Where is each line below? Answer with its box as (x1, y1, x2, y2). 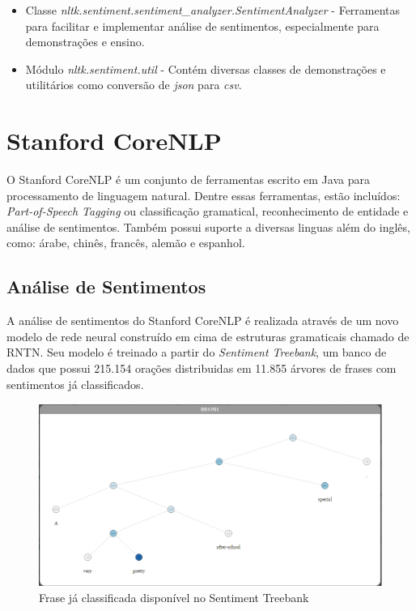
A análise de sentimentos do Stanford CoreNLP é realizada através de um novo (6, 312, 399, 329)
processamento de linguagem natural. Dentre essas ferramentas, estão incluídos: (6, 186, 401, 203)
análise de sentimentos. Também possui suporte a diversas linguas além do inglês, (6, 218, 410, 235)
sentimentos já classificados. (6, 375, 144, 392)
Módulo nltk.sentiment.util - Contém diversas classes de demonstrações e (25, 60, 386, 77)
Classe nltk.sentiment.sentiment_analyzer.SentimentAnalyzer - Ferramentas (25, 2, 401, 18)
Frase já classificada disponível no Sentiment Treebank (39, 588, 309, 605)
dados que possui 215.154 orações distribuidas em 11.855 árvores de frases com (6, 360, 397, 377)
